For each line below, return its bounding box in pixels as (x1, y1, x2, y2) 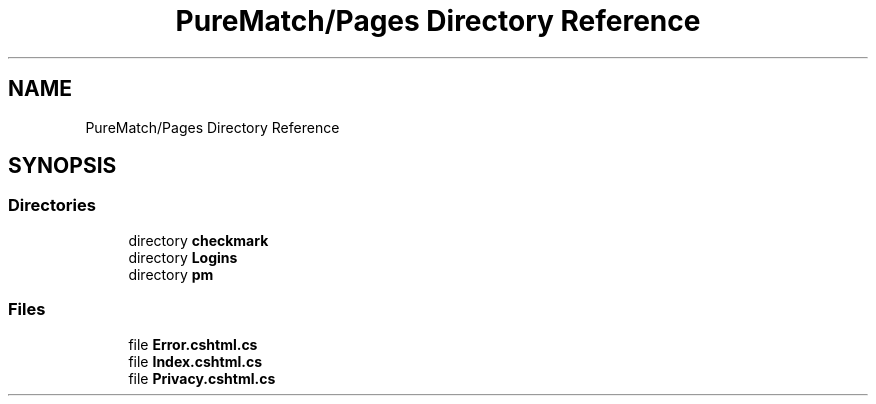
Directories (8, 195, 96, 216)
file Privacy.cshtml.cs (128, 369, 276, 387)
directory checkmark (128, 231, 269, 249)
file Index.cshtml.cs (128, 352, 263, 370)
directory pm (128, 265, 214, 283)
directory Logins (128, 248, 238, 266)
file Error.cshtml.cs (128, 335, 258, 353)
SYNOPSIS (8, 153, 117, 179)
